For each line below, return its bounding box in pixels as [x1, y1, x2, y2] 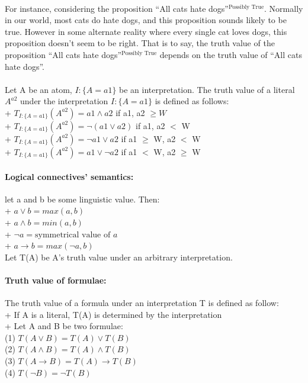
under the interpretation [20, 95, 108, 107]
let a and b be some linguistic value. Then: [5, 192, 160, 205]
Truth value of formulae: [5, 273, 107, 286]
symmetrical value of [34, 230, 111, 239]
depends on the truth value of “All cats [159, 48, 302, 60]
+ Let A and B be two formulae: [5, 320, 123, 332]
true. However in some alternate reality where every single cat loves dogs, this [5, 25, 287, 37]
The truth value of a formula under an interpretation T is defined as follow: [5, 297, 279, 309]
